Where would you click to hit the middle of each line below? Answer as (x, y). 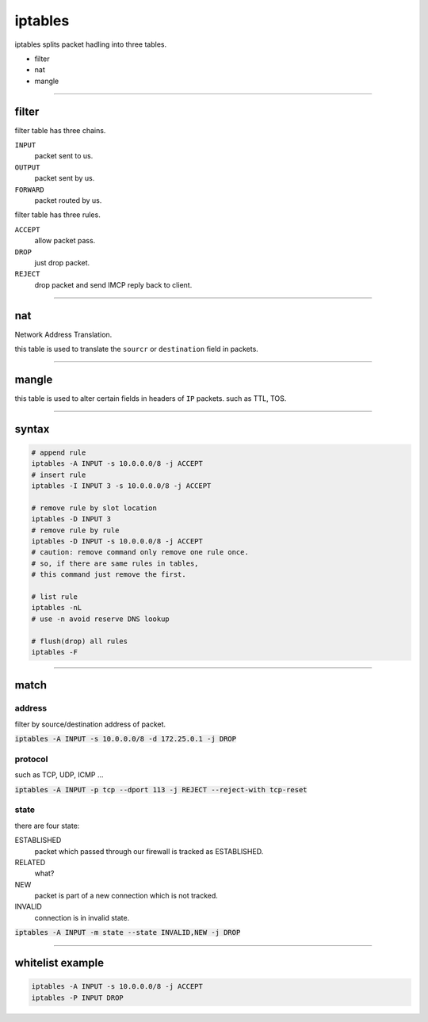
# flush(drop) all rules (80, 641)
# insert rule (59, 475)
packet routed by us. (68, 200)
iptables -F (55, 652)
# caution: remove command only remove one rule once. (140, 552)
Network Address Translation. (63, 334)
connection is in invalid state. (82, 917)
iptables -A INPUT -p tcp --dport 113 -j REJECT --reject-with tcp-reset (161, 789)
